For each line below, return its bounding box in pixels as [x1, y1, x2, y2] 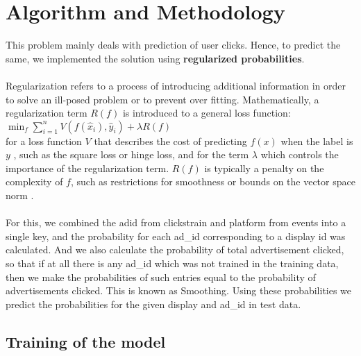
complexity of [6, 174, 63, 189]
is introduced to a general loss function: [122, 105, 291, 120]
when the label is [280, 133, 353, 148]
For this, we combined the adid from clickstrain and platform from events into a [6, 215, 346, 230]
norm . [6, 188, 34, 203]
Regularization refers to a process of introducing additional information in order [6, 78, 346, 92]
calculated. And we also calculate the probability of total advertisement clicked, [6, 242, 344, 257]
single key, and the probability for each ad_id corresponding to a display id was [6, 228, 346, 243]
